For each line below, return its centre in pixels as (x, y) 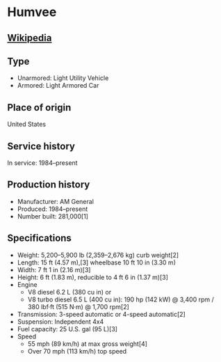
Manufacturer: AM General (55, 201)
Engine (27, 284)
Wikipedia (30, 38)
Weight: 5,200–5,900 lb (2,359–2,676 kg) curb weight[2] (98, 255)
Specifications (39, 238)
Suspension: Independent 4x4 (60, 322)
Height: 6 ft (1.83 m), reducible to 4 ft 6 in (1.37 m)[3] (93, 277)
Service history (41, 146)
